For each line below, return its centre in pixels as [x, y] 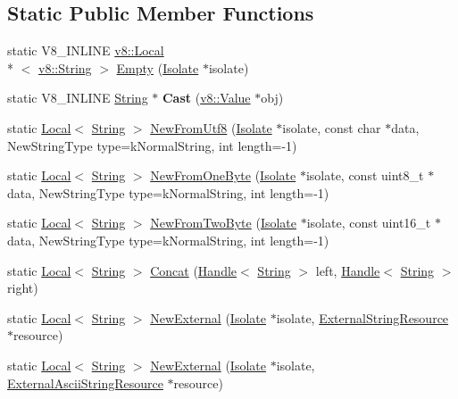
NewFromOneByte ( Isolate [223, 175]
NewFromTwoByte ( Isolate [223, 223]
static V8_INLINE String [78, 98]
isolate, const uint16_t [369, 223]
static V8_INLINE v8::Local [86, 50]
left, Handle [348, 270]
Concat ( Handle [194, 270]
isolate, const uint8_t [365, 175]
